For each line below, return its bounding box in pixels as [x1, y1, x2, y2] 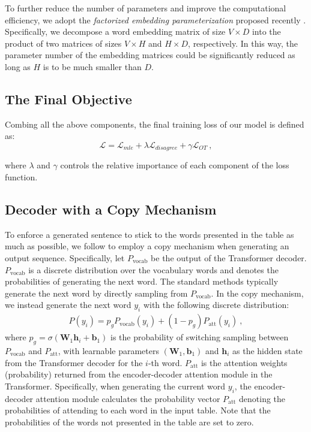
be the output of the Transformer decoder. [151, 251, 307, 264]
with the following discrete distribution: [143, 298, 289, 311]
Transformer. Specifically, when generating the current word [5, 379, 226, 392]
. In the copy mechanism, [211, 286, 304, 299]
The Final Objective [5, 89, 132, 108]
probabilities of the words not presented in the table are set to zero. [5, 415, 254, 428]
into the [252, 25, 281, 38]
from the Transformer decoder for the [5, 356, 143, 368]
